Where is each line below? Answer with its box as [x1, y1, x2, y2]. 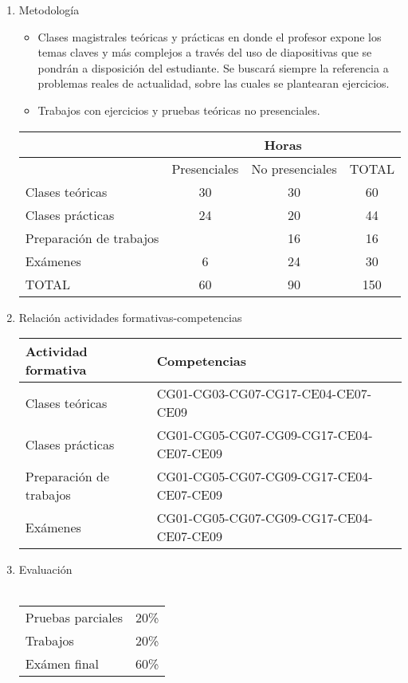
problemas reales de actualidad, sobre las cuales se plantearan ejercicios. [37, 75, 390, 92]
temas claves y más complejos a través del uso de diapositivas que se [37, 44, 372, 61]
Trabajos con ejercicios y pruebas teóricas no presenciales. [37, 101, 320, 118]
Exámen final [25, 654, 100, 673]
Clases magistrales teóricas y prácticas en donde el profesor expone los [37, 28, 382, 45]
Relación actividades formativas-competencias [18, 308, 242, 325]
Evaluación [18, 561, 73, 578]
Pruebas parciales [25, 608, 124, 627]
